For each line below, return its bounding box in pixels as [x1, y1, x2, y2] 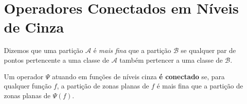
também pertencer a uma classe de [119, 54, 223, 65]
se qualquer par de [181, 45, 236, 55]
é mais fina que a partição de [157, 81, 243, 91]
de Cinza [4, 17, 64, 37]
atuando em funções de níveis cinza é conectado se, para [52, 71, 225, 81]
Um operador [4, 71, 43, 81]
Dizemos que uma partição [4, 45, 83, 55]
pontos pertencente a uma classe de [4, 54, 109, 65]
